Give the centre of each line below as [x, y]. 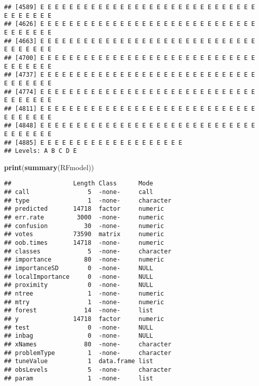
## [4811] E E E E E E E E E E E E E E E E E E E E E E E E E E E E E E [129, 108]
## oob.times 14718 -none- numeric [84, 243]
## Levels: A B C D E [41, 151]
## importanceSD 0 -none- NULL [79, 268]
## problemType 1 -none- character [88, 353]
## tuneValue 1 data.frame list [79, 361]
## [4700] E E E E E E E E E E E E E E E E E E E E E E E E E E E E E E [129, 58]
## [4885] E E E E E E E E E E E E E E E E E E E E [93, 142]
